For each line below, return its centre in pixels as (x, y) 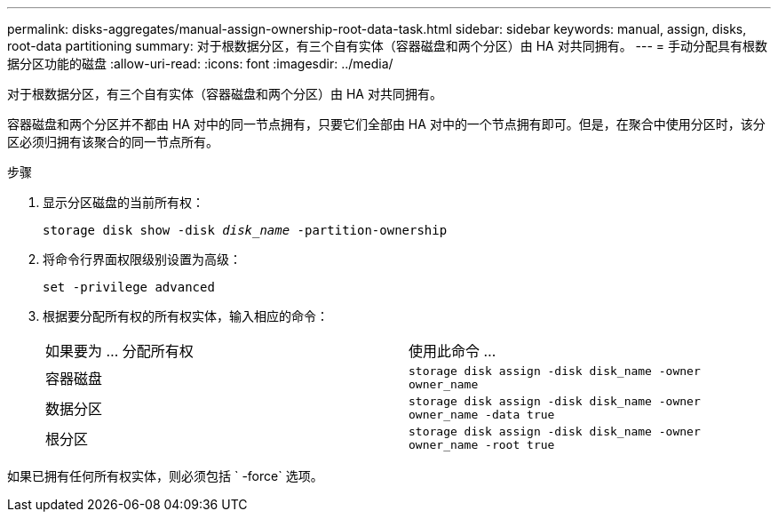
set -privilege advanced (129, 287)
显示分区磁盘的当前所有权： (123, 202)
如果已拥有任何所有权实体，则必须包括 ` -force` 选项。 (165, 476)
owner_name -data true (482, 415)
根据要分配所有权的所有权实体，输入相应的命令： (186, 316)
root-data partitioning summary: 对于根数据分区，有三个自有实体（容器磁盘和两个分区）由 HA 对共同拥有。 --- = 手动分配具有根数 (388, 46)
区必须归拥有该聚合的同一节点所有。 (113, 142)
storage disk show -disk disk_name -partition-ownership (245, 230)
